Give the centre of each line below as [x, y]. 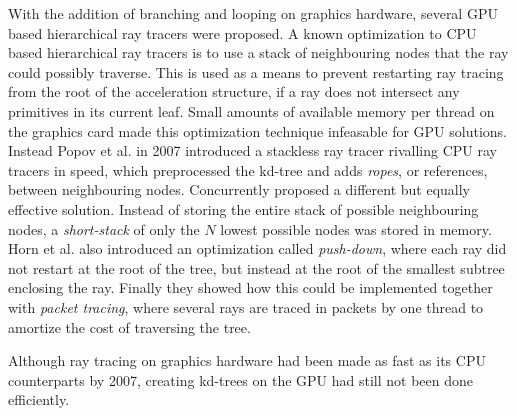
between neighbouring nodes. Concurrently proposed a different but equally [239, 189]
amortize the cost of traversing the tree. [129, 326]
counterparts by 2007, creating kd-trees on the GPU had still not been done [241, 379]
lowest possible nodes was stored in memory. [356, 228]
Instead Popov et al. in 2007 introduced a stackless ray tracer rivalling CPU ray [252, 150]
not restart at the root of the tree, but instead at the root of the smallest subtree [256, 267]
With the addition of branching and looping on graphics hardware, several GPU [253, 13]
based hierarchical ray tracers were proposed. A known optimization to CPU [242, 32]
